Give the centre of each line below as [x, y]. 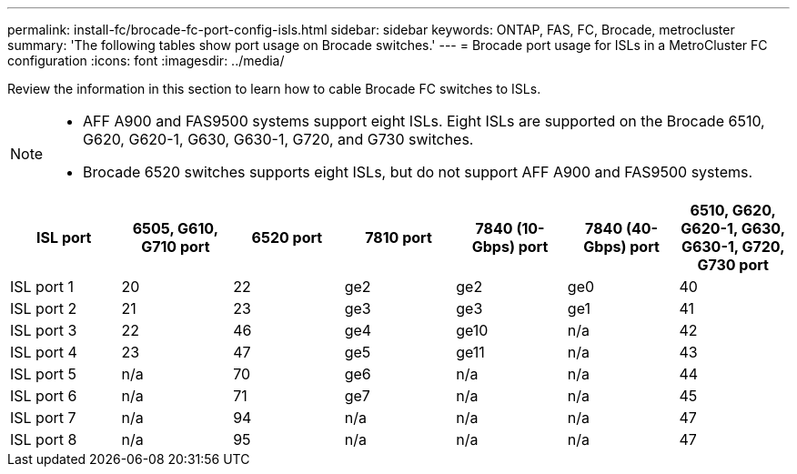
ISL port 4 [44, 352]
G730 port [733, 265]
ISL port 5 [43, 374]
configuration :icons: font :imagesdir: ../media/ [146, 61]
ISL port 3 [44, 330]
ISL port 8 [44, 439]
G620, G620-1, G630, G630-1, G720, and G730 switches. [278, 139]
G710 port [176, 247]
